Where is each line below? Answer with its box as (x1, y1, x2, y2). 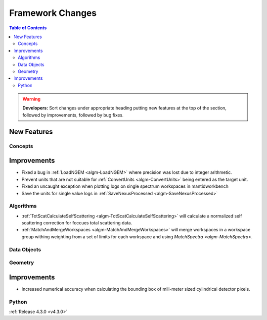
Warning (22, 96, 41, 102)
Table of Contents (9, 25, 47, 31)
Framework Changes (9, 7, 97, 18)
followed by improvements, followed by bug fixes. (22, 112, 124, 118)
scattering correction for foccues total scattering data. (21, 220, 132, 226)
